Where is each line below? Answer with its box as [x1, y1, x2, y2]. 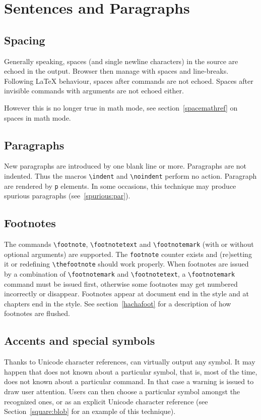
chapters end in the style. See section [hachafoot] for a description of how [4, 298, 231, 308]
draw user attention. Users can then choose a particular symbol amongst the [4, 386, 240, 397]
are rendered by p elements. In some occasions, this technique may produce [4, 180, 236, 191]
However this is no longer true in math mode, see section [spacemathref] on [4, 102, 238, 113]
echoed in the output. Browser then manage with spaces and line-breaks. [4, 66, 229, 76]
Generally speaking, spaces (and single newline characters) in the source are [4, 56, 238, 66]
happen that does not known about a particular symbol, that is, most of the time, [4, 366, 257, 377]
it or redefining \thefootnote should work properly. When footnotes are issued [4, 258, 249, 269]
